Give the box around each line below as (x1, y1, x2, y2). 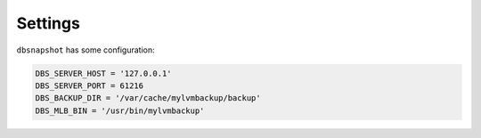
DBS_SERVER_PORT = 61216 (35, 80, 144, 91)
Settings (16, 13, 80, 33)
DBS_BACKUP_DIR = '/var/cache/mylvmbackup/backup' (35, 93, 262, 103)
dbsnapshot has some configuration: (16, 45, 155, 55)
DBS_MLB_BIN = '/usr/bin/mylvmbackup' (35, 105, 205, 116)
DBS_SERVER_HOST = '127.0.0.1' (35, 68, 173, 78)
